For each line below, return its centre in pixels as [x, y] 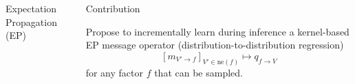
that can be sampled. [198, 72]
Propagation [31, 22]
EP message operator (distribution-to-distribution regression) [215, 45]
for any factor [114, 72]
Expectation [31, 8]
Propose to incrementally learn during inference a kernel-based [217, 31]
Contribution [113, 8]
